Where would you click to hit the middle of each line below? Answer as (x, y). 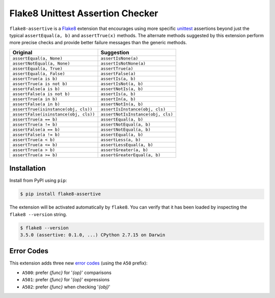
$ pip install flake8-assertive (61, 194)
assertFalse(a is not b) (41, 94)
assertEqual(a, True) (38, 68)
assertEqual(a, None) (38, 58)
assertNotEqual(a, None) (41, 63)
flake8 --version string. (38, 214)
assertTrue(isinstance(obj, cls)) (52, 109)
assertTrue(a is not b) (40, 84)
